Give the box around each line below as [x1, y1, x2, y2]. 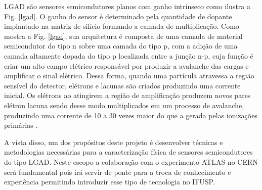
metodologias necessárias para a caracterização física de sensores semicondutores [4, 147, 253, 157]
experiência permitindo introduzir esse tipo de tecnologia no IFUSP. [4, 176, 215, 187]
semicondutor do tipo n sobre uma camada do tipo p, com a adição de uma [4, 40, 238, 51]
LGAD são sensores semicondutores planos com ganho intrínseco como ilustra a [4, 1, 251, 11]
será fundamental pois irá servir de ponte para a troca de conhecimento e [4, 166, 231, 177]
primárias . [4, 120, 38, 130]
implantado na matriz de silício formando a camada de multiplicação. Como [4, 21, 239, 31]
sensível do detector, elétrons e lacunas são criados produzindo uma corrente [4, 80, 241, 90]
